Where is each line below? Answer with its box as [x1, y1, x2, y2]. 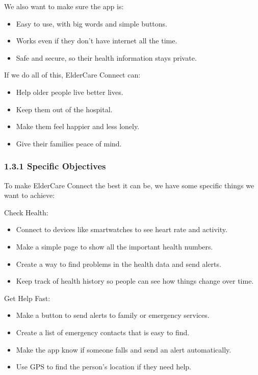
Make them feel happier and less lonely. [16, 121, 140, 132]
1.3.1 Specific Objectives [4, 160, 106, 172]
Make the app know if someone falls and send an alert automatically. [16, 344, 231, 355]
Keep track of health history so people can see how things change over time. [16, 276, 254, 286]
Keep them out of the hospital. [16, 104, 113, 114]
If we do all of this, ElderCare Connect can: [4, 69, 141, 80]
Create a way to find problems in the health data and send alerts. [16, 258, 221, 269]
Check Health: [4, 207, 48, 217]
